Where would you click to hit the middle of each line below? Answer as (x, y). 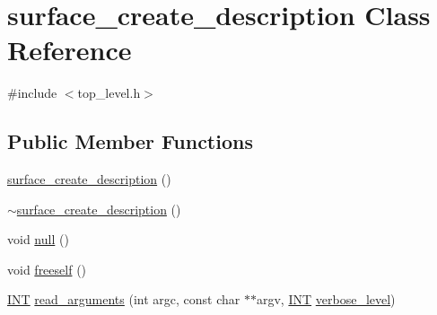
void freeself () (47, 269)
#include (32, 93)
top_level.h (109, 93)
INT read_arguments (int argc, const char (124, 299)
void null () (38, 239)
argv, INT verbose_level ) (326, 299)
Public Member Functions (130, 141)
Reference (70, 50)
